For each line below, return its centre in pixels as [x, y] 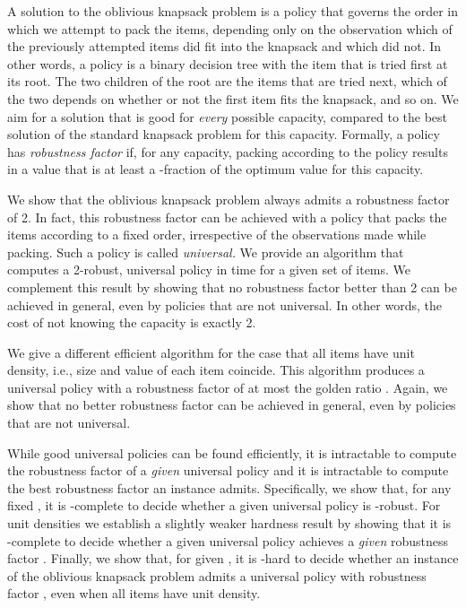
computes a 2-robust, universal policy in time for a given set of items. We [209, 269]
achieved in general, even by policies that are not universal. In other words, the [224, 304]
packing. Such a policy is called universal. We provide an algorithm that [206, 252]
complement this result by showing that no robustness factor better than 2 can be [232, 287]
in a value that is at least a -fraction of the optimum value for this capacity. [216, 169]
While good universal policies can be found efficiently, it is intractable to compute [232, 452]
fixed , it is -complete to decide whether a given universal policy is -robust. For [224, 505]
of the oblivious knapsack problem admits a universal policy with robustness [217, 575]
